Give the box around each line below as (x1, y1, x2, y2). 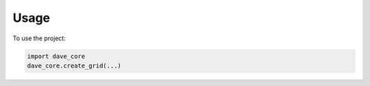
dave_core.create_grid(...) (27, 61, 121, 70)
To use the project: (12, 34, 66, 42)
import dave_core (27, 52, 86, 60)
